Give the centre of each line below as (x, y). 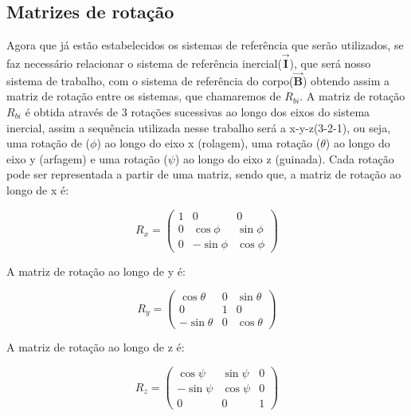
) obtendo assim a (346, 80)
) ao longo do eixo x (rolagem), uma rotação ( (209, 143)
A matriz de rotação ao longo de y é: (96, 271)
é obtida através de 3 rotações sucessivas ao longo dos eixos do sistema (198, 112)
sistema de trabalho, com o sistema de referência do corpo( (150, 80)
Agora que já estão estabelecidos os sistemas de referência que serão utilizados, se (205, 45)
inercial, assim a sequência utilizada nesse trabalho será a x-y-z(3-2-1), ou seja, (199, 127)
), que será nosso (330, 63)
